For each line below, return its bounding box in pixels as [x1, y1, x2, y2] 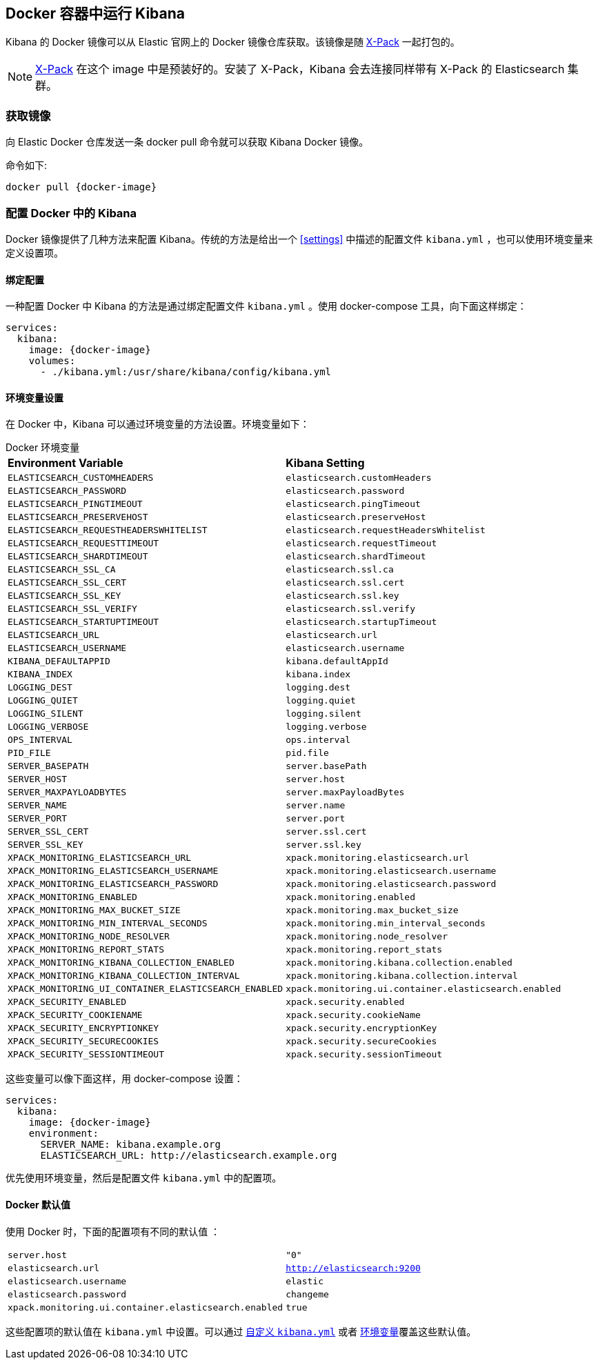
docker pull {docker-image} [6, 181, 157, 193]
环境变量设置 [6, 391, 63, 403]
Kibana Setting [286, 456, 365, 470]
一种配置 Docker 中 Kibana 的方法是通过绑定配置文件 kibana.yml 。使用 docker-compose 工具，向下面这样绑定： [6, 300, 527, 312]
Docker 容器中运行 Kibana [6, 5, 185, 22]
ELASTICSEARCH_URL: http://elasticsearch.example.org [40, 1150, 337, 1162]
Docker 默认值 [6, 1198, 71, 1210]
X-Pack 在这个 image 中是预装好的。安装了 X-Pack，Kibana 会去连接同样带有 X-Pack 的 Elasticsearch [35, 62, 565, 77]
